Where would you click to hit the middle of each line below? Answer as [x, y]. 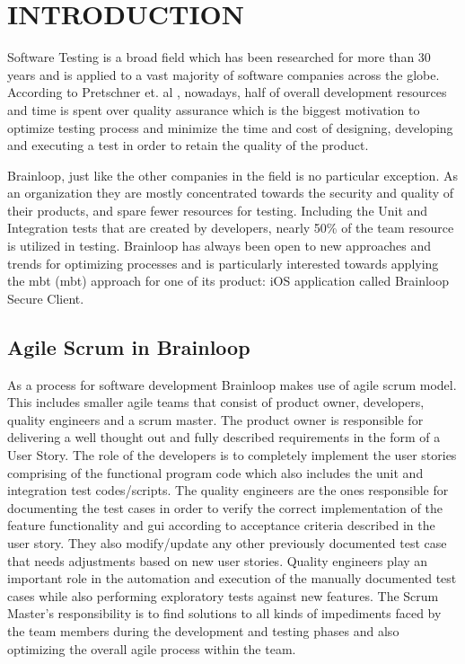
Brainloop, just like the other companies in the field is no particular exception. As [232, 175]
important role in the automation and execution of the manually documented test [232, 578]
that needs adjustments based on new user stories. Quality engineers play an [218, 560]
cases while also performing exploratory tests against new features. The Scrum [223, 595]
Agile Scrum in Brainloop [129, 346]
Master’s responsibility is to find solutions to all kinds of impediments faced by [224, 613]
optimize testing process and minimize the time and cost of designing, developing [230, 127]
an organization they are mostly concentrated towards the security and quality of [231, 193]
